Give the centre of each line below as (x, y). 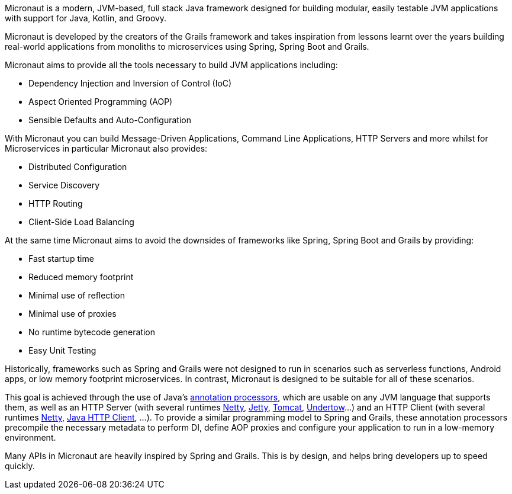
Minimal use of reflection (77, 295)
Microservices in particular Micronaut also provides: (106, 148)
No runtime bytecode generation (92, 332)
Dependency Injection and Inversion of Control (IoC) (130, 83)
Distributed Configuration (78, 167)
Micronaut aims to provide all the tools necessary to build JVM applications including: (171, 65)
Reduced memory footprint (81, 277)
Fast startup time (61, 259)
